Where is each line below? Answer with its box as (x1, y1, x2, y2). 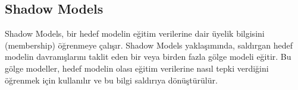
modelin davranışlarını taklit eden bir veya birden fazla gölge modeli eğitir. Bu (5, 50, 291, 63)
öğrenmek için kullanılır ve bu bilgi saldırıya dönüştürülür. (5, 73, 218, 86)
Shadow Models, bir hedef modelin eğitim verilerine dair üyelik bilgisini (5, 27, 265, 40)
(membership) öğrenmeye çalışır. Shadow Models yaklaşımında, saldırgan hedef (5, 38, 293, 51)
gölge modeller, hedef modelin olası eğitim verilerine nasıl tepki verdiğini (5, 62, 269, 74)
